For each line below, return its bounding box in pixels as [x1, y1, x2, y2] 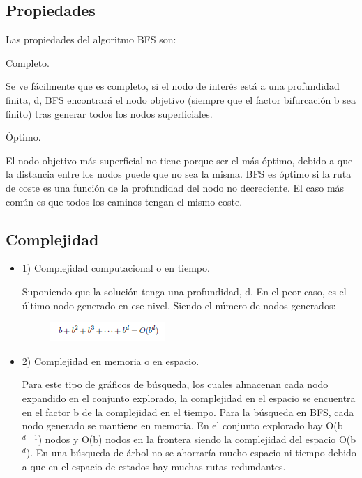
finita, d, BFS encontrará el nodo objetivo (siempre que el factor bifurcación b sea [6, 92, 356, 107]
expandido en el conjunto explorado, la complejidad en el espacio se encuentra [22, 390, 356, 405]
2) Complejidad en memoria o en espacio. [22, 353, 199, 368]
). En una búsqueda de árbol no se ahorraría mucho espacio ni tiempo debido [26, 445, 356, 460]
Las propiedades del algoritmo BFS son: [6, 32, 176, 47]
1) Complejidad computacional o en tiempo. [22, 261, 210, 275]
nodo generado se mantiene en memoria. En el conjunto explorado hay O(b [22, 418, 343, 433]
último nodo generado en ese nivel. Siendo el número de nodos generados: [22, 298, 336, 312]
